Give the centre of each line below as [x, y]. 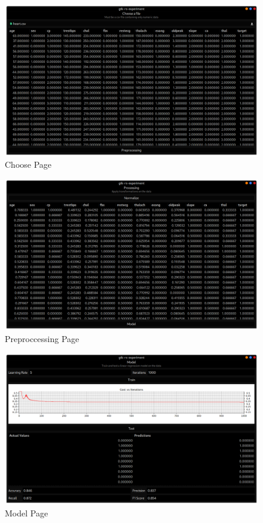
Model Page [27, 513]
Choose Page [28, 164]
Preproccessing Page [42, 338]
